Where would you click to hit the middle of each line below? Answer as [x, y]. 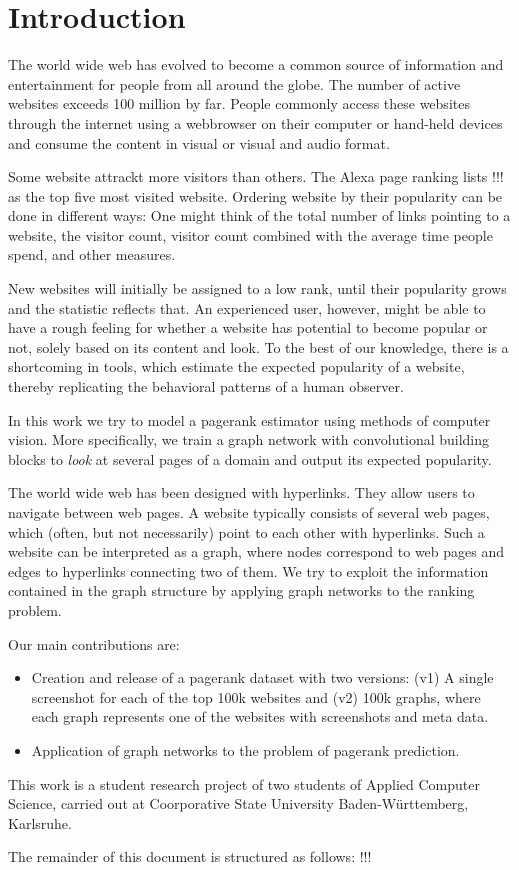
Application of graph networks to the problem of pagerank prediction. [245, 749]
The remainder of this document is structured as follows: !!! [190, 856]
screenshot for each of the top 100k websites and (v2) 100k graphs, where [256, 696]
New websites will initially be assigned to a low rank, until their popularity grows [257, 288]
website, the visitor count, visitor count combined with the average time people [250, 234]
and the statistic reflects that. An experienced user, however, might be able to [247, 307]
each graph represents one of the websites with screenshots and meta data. [260, 716]
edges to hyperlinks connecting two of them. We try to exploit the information [248, 570]
